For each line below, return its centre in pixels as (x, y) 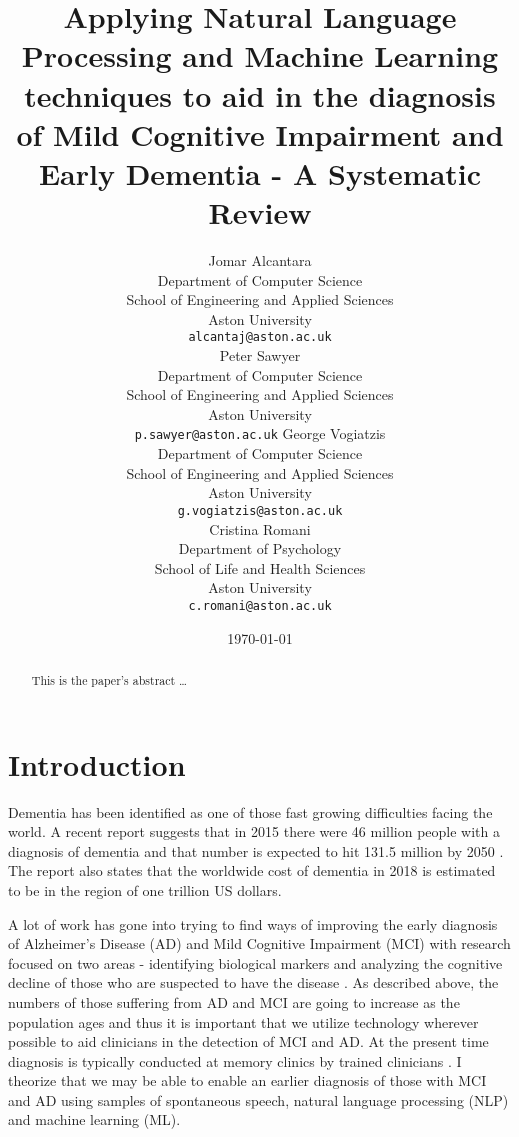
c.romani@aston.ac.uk (260, 605)
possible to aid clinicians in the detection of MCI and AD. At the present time (248, 1041)
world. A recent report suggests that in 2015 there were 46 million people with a (254, 831)
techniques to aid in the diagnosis (260, 94)
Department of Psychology (260, 548)
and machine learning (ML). (94, 1119)
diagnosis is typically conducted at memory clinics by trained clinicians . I (235, 1060)
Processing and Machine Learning (260, 55)
